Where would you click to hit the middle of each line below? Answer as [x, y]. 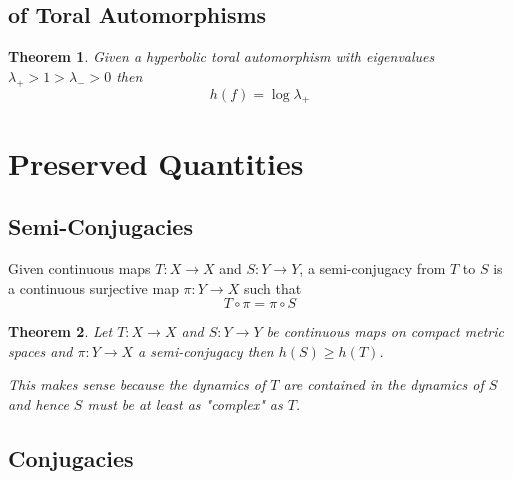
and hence [38, 403]
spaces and [40, 350]
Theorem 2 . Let [60, 331]
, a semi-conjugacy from [372, 267]
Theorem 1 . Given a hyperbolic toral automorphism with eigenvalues [221, 56]
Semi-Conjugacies [100, 226]
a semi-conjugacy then [206, 350]
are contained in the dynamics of [383, 384]
